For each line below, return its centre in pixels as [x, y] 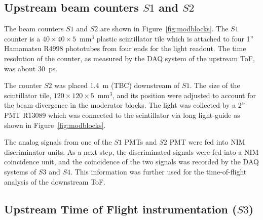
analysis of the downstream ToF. [55, 181]
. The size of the [215, 85]
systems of [20, 171]
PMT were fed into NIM [207, 142]
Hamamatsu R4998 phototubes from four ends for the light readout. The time [125, 48]
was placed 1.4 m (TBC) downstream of [117, 85]
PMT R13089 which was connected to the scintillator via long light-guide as [122, 115]
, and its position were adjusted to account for [184, 95]
